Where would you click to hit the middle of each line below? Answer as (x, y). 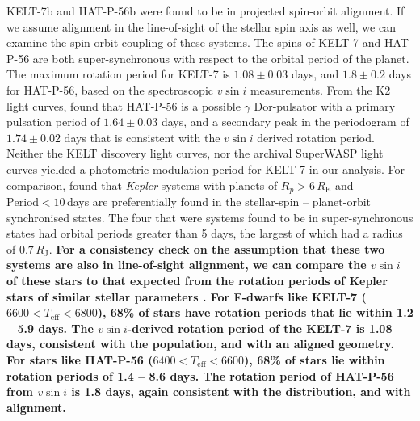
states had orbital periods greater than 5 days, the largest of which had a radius (205, 233)
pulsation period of (53, 122)
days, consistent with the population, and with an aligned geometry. (200, 344)
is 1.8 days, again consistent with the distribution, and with (241, 392)
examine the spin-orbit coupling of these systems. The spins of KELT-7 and (194, 42)
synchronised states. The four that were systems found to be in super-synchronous (210, 217)
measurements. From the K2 (320, 89)
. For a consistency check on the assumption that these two (217, 248)
